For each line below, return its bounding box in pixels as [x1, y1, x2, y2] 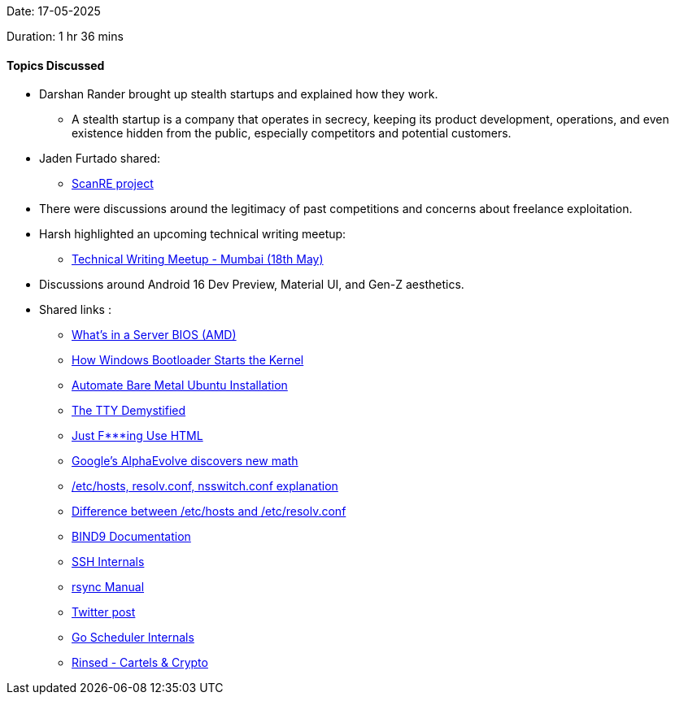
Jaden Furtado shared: [39, 151, 161, 166]
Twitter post [72, 605, 136, 620]
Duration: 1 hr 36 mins [7, 29, 124, 43]
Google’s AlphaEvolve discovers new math [72, 454, 298, 468]
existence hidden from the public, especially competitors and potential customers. [72, 126, 512, 141]
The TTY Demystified [72, 403, 186, 418]
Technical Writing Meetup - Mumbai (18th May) [72, 252, 324, 267]
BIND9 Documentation [72, 529, 191, 544]
